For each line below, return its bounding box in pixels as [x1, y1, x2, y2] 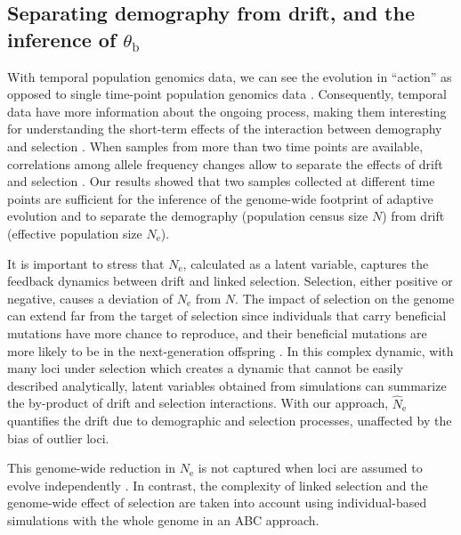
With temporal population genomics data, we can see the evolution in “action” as [7, 67, 452, 85]
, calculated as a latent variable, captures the [182, 254, 429, 272]
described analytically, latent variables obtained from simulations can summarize [7, 376, 447, 394]
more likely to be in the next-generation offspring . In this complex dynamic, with [7, 341, 454, 360]
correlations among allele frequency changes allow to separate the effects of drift [7, 154, 443, 173]
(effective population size [7, 223, 142, 242]
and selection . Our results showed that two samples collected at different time [7, 172, 435, 190]
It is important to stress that [7, 254, 165, 272]
